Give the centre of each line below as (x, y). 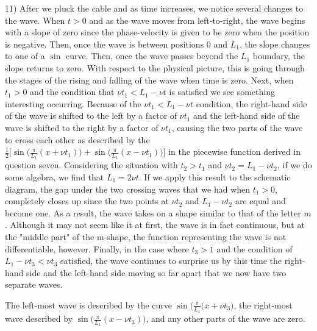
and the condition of (255, 248)
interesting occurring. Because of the (73, 103)
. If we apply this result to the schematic (215, 176)
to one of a (25, 56)
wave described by (39, 319)
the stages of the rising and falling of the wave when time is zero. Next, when (149, 80)
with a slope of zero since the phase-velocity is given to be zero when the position (157, 32)
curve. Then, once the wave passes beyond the (152, 56)
